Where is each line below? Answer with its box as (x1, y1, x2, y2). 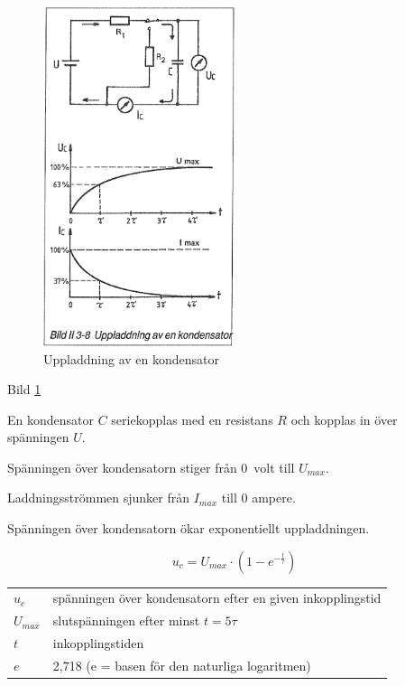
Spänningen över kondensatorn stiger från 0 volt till (7, 457, 295, 476)
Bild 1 (7, 380, 41, 399)
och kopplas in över (290, 409, 398, 428)
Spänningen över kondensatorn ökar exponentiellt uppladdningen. (7, 519, 370, 538)
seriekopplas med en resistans (111, 409, 273, 428)
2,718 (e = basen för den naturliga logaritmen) (52, 655, 311, 674)
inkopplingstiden (52, 634, 144, 653)
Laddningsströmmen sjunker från (7, 488, 190, 507)
